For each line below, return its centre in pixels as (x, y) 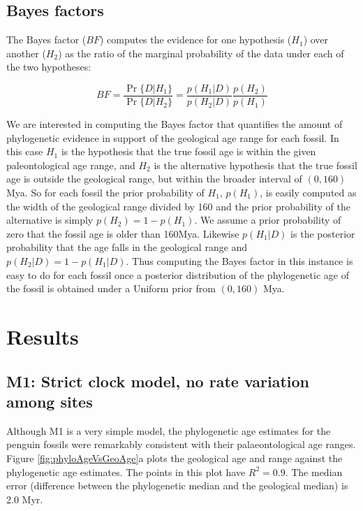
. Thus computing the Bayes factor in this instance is (239, 260)
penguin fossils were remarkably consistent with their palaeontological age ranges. (181, 444)
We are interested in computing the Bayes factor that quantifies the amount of (175, 124)
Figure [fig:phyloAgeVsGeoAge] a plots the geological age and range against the (175, 458)
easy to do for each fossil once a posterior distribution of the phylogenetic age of (178, 274)
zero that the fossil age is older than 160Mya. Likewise (123, 233)
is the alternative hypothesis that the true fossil (255, 165)
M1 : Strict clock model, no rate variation (158, 381)
